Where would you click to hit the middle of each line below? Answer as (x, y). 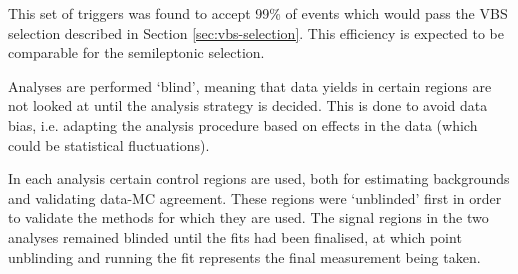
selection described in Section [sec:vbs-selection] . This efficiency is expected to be (256, 32)
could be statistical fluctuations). (109, 144)
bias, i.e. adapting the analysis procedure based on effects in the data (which (243, 124)
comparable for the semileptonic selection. (136, 52)
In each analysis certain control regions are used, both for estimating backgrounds (259, 178)
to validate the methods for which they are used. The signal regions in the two (248, 217)
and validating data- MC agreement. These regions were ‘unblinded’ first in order (255, 197)
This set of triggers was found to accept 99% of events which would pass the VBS (258, 13)
